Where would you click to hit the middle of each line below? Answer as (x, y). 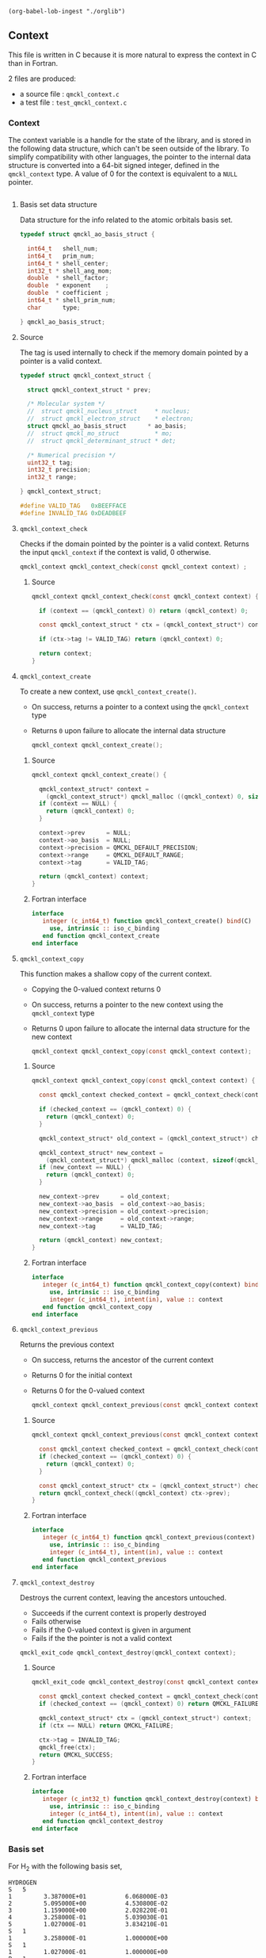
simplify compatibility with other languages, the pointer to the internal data (129, 157)
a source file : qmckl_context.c (70, 94)
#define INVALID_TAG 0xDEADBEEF (73, 513)
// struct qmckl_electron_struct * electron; (110, 419)
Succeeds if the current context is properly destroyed (119, 1612)
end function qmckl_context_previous (104, 1559)
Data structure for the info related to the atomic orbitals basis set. (126, 220)
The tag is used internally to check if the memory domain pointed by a (134, 352)
